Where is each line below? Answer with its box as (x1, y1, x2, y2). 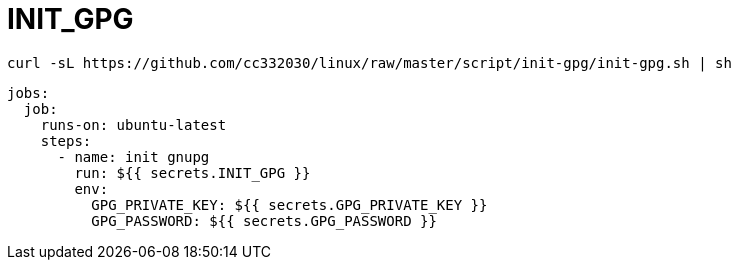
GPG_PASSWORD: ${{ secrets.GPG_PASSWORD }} (91, 212, 437, 229)
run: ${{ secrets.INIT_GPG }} (74, 164, 311, 181)
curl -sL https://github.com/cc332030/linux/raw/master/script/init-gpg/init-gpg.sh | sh (7, 54, 732, 71)
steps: (40, 132, 92, 149)
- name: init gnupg (57, 148, 210, 165)
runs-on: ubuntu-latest (40, 116, 227, 133)
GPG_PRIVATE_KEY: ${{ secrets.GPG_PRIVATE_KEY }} (91, 196, 488, 213)
